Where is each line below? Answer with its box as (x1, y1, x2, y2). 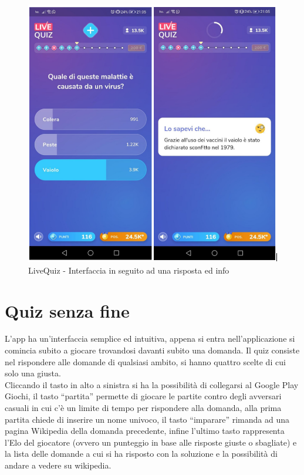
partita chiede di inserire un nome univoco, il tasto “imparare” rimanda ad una (5, 413, 289, 425)
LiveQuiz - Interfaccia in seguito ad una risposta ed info (28, 264, 229, 276)
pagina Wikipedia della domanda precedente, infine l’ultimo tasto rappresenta (5, 425, 285, 437)
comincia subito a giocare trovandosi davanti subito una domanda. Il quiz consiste (5, 344, 300, 356)
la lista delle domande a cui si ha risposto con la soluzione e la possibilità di (5, 447, 278, 460)
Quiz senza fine (5, 298, 130, 322)
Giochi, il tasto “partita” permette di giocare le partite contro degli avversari (5, 390, 282, 402)
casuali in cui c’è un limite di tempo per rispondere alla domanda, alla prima (5, 402, 282, 414)
